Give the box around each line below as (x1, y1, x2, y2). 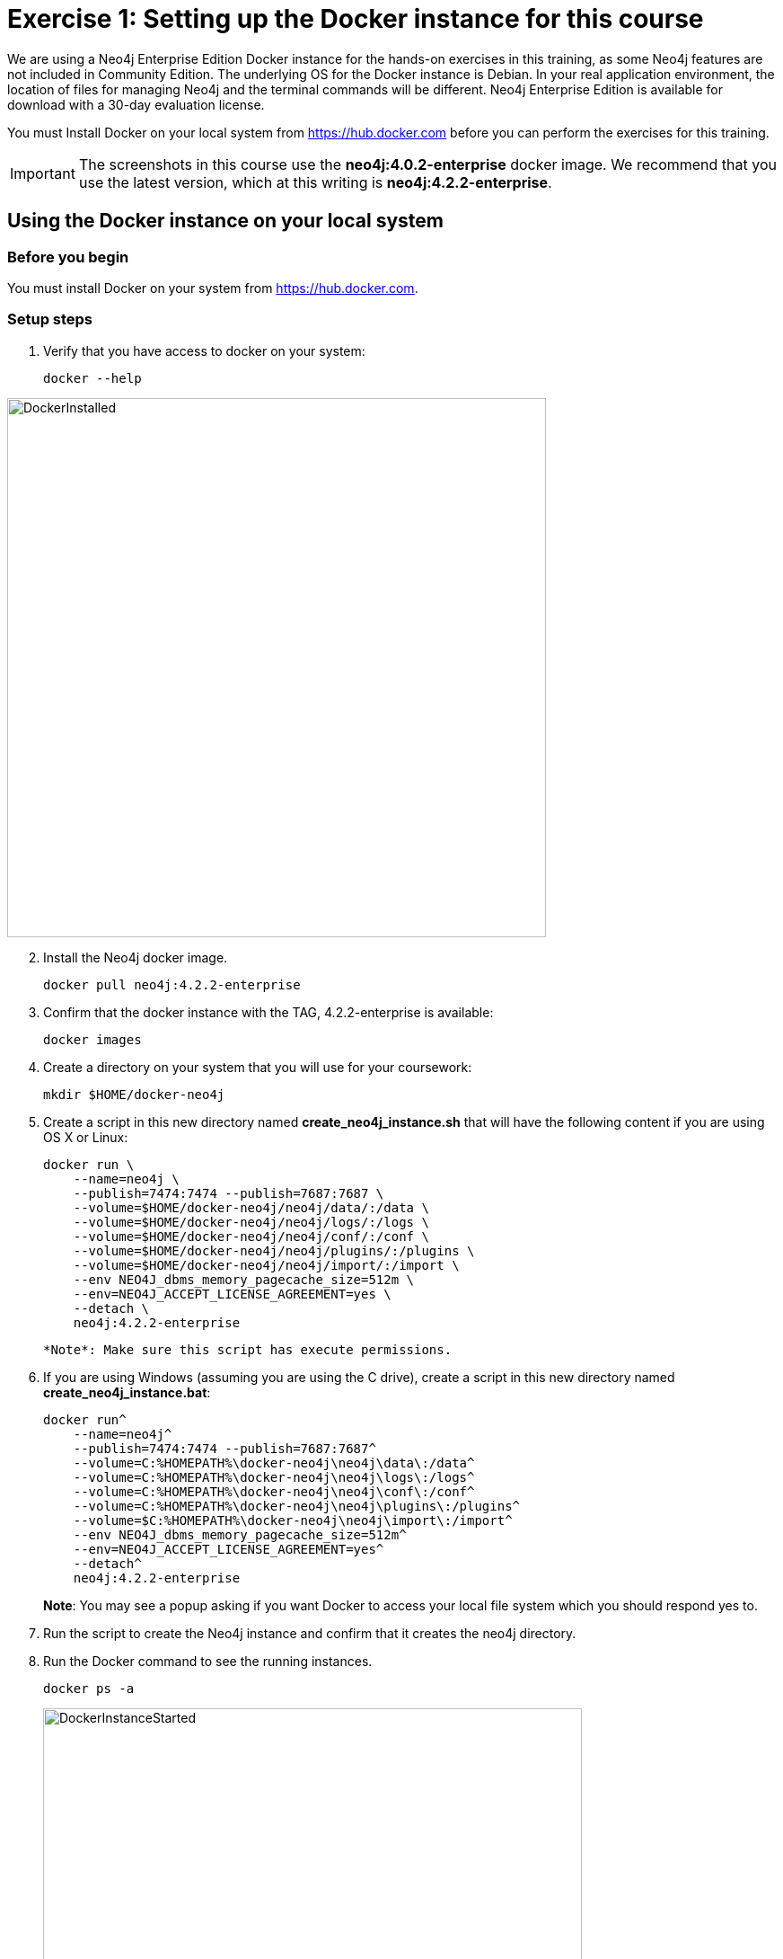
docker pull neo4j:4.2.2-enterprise (43, 977, 301, 992)
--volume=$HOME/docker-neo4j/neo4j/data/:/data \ (73, 1200, 429, 1215)
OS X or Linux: (43, 1129, 128, 1145)
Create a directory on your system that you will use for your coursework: (43, 1059, 472, 1075)
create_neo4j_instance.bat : (43, 1384, 211, 1400)
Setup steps (7, 310, 93, 329)
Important (10, 164, 75, 182)
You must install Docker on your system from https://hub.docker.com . (7, 279, 418, 296)
